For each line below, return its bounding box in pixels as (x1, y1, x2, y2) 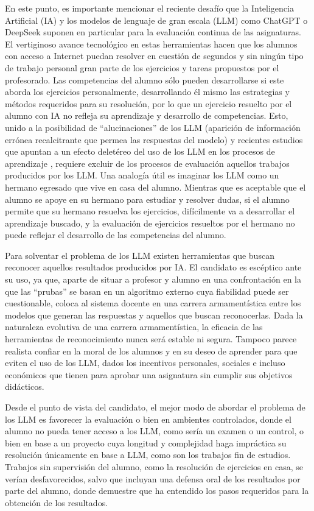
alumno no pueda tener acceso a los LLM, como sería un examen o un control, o (5, 425, 304, 437)
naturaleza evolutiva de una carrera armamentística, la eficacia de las (5, 320, 263, 333)
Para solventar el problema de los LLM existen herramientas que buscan (5, 248, 274, 261)
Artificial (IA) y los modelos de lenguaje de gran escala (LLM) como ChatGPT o (5, 13, 308, 26)
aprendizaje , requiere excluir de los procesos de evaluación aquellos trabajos (5, 157, 290, 169)
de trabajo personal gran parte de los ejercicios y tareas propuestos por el (5, 61, 279, 74)
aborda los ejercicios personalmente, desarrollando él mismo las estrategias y (5, 85, 290, 98)
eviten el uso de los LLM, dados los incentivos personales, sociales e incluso (5, 356, 285, 369)
